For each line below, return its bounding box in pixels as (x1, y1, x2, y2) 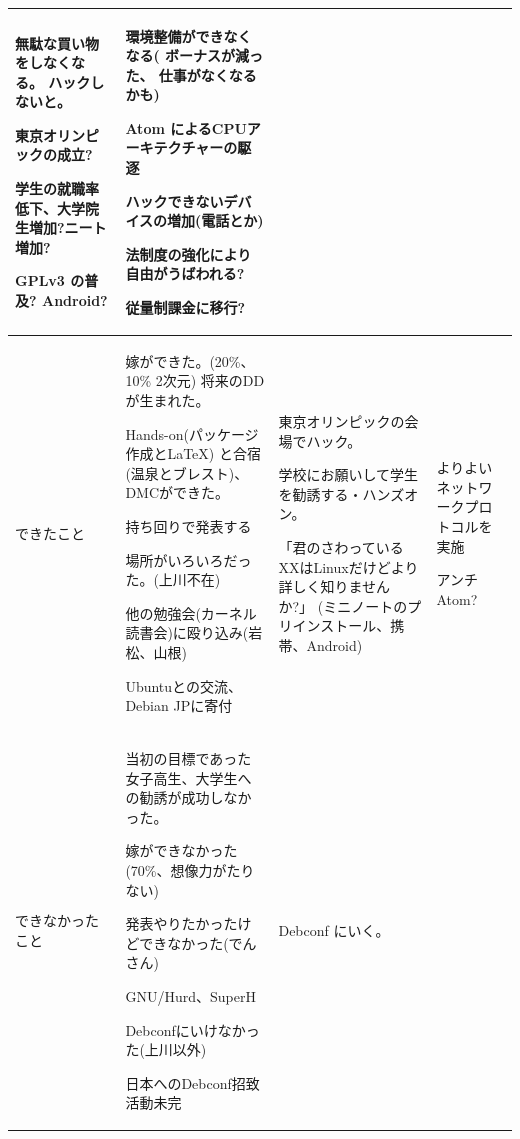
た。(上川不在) (125, 569, 221, 590)
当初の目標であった (125, 748, 252, 769)
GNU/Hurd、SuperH (125, 985, 256, 1006)
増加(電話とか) (166, 210, 264, 231)
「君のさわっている (278, 537, 404, 558)
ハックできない (125, 190, 224, 211)
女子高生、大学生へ (125, 767, 252, 788)
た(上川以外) (125, 1039, 207, 1060)
